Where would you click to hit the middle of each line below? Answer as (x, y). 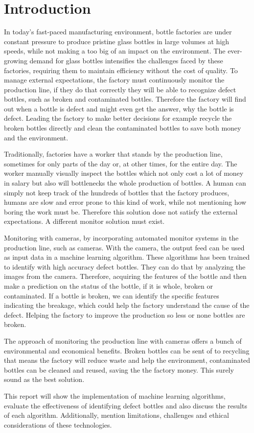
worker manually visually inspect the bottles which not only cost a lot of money (124, 173)
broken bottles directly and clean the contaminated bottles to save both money (123, 128)
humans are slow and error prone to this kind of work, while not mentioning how (125, 202)
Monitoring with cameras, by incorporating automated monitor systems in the (121, 238)
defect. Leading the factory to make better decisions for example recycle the (118, 118)
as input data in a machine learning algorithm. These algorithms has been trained (127, 257)
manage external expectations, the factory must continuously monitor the (114, 80)
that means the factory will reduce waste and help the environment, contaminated (127, 360)
